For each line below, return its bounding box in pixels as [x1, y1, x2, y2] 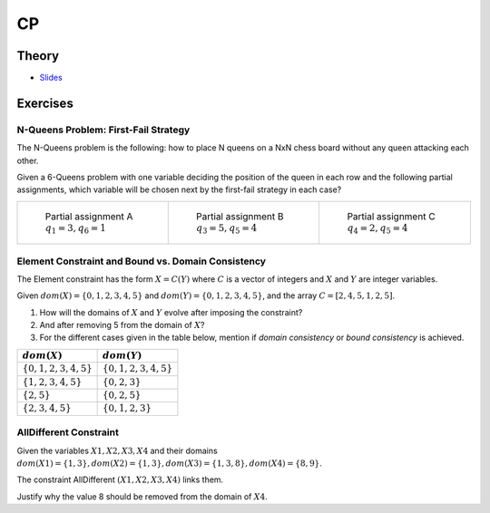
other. [16, 155, 39, 166]
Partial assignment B [196, 209, 285, 222]
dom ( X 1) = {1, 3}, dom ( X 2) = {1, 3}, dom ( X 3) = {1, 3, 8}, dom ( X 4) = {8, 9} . [16, 458, 322, 469]
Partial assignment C [347, 209, 436, 222]
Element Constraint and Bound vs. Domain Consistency [16, 255, 267, 267]
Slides [39, 73, 63, 83]
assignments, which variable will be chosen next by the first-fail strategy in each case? [16, 184, 342, 195]
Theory [16, 48, 60, 63]
